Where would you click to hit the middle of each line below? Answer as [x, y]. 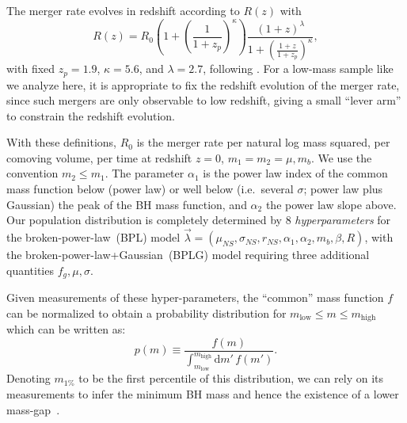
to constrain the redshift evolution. [91, 115]
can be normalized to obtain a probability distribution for [146, 312]
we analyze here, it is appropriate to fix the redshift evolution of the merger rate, [203, 84]
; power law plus [343, 189]
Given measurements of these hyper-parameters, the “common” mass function [195, 297]
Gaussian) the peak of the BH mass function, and [127, 204]
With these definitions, [62, 142]
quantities [30, 270]
